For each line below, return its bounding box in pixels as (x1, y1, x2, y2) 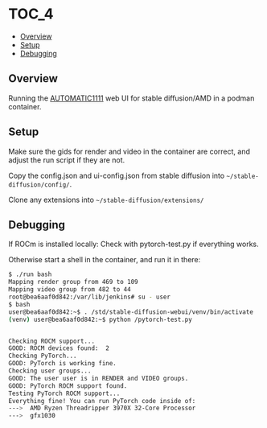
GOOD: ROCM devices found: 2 (8, 344, 110, 352)
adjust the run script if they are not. (8, 154, 125, 165)
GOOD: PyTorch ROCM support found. (8, 381, 128, 390)
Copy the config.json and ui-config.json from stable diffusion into (8, 171, 225, 180)
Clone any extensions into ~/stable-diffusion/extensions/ (8, 195, 204, 204)
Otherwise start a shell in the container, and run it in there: (8, 255, 201, 265)
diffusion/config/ (8, 180, 70, 189)
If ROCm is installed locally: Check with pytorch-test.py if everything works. (8, 239, 259, 249)
